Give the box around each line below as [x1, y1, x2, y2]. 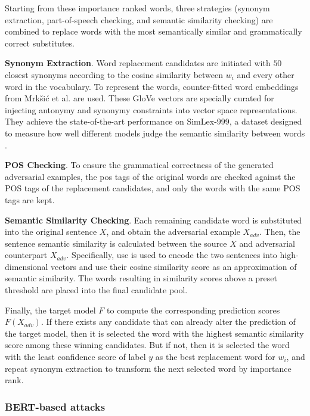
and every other [237, 68, 294, 80]
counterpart [5, 249, 48, 261]
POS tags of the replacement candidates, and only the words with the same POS [5, 182, 300, 194]
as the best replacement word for [155, 350, 275, 363]
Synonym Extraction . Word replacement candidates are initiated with [5, 57, 271, 69]
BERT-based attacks [5, 399, 106, 414]
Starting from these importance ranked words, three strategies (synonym [5, 2, 270, 14]
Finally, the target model [5, 303, 96, 316]
